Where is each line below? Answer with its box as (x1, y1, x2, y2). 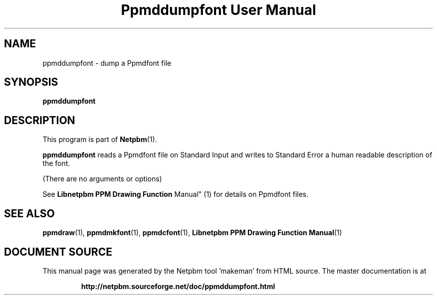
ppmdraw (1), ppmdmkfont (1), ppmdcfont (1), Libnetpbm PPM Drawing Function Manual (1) (42, 228, 342, 237)
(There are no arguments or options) (42, 174, 162, 183)
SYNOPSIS (4, 76, 58, 89)
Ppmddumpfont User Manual (121, 1, 316, 18)
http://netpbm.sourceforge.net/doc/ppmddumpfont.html (81, 282, 275, 291)
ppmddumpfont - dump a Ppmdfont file (42, 58, 172, 67)
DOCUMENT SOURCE (4, 245, 112, 258)
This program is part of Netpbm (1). (42, 135, 157, 144)
